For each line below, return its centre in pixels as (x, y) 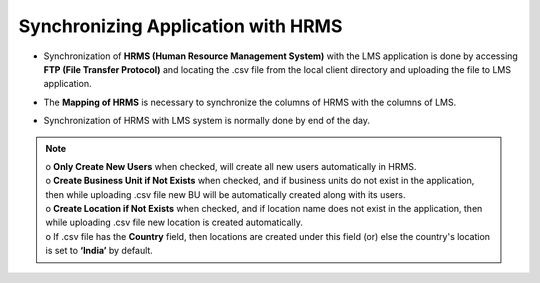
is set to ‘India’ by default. (99, 251)
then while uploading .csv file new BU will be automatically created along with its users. (225, 194)
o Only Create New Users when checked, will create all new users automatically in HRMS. (231, 166)
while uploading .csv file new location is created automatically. (174, 222)
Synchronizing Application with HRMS (180, 26)
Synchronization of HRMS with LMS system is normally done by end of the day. (206, 121)
